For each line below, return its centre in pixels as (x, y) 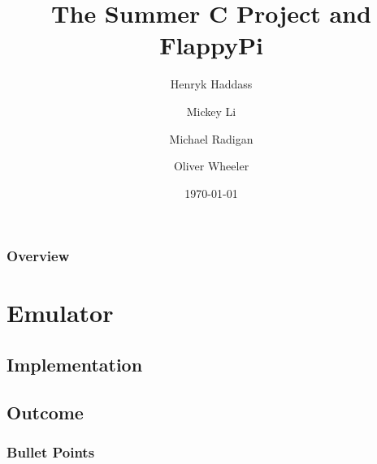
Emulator (60, 313)
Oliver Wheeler (211, 166)
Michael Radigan (211, 138)
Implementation (75, 364)
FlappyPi (211, 45)
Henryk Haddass (211, 84)
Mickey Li (211, 111)
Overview (38, 256)
